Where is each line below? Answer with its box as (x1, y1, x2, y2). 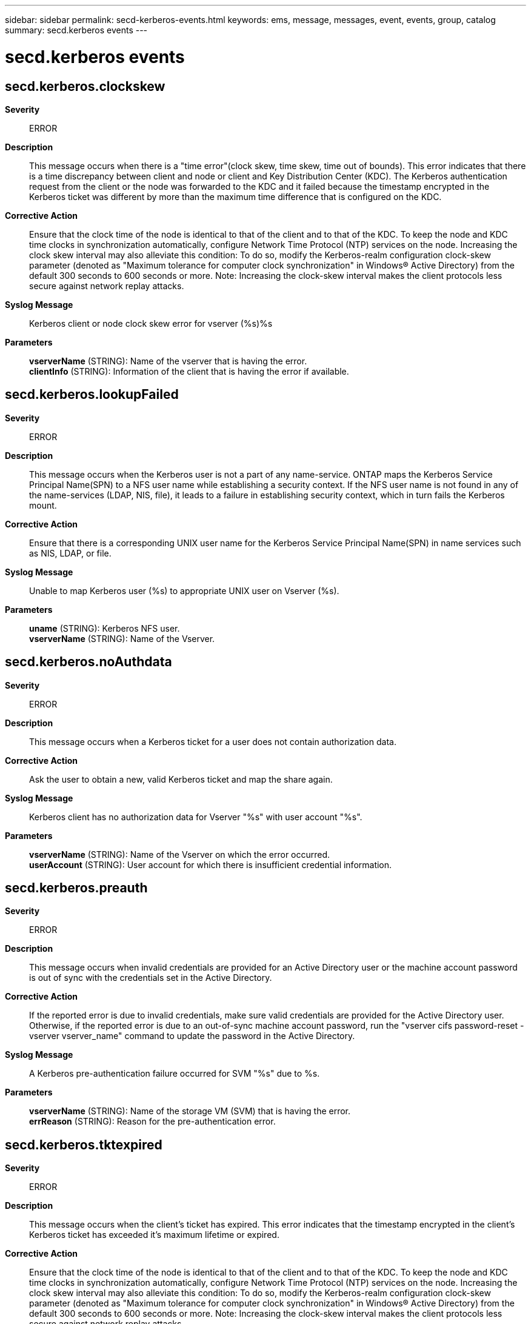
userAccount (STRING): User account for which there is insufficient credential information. (29, 859, 392, 870)
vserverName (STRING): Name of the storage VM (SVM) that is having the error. (29, 1106, 351, 1117)
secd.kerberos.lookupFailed (5, 387, 179, 403)
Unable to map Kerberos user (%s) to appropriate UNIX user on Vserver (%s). (29, 585, 339, 596)
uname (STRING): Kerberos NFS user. (29, 623, 180, 634)
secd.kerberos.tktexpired (5, 1137, 162, 1152)
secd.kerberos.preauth (5, 880, 148, 896)
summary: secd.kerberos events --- (5, 25, 148, 35)
